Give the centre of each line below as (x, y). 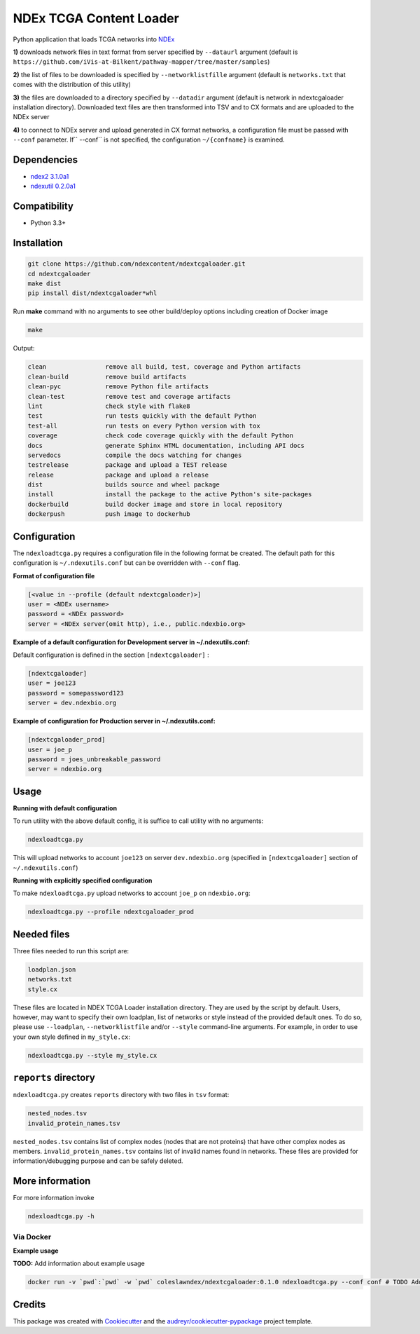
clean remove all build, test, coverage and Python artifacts (164, 367)
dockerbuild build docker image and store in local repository (155, 504)
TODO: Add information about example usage (79, 1264)
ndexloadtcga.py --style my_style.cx (92, 1055)
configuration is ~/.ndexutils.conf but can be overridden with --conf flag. (127, 563)
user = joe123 (52, 683)
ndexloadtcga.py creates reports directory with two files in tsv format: (121, 1095)
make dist (44, 284)
